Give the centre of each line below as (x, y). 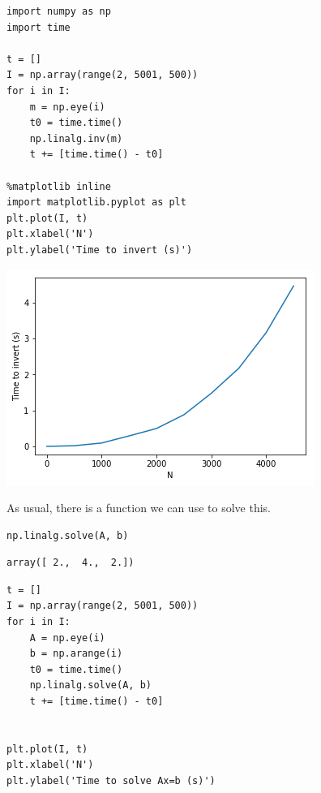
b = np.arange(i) (76, 654)
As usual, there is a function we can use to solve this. (139, 508)
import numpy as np (59, 11)
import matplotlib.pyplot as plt (96, 203)
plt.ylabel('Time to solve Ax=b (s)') (111, 781)
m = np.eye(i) (67, 107)
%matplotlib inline (59, 186)
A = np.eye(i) (67, 638)
